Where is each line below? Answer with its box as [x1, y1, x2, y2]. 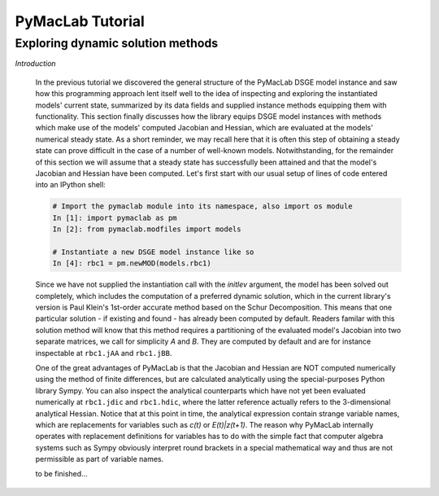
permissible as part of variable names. [35, 454, 164, 464]
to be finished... [35, 469, 89, 479]
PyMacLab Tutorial [15, 12, 146, 30]
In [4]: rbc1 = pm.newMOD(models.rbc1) [52, 259, 211, 268]
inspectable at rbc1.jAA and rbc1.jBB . [35, 348, 172, 358]
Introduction [15, 59, 56, 68]
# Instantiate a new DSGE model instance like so [52, 247, 254, 257]
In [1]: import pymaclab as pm [52, 213, 178, 222]
